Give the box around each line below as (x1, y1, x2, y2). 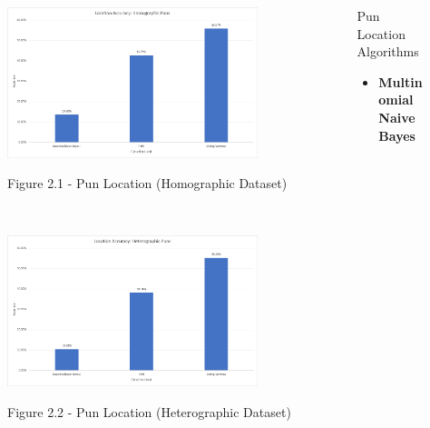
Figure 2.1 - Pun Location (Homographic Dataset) (7, 174, 288, 193)
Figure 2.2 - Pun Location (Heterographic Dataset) (7, 402, 291, 421)
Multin (378, 72, 423, 91)
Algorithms (357, 42, 419, 61)
